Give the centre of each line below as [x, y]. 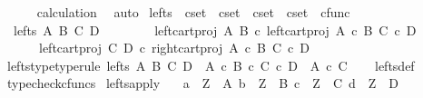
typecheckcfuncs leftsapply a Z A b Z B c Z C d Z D [203, 83]
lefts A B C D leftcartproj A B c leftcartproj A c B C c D [215, 29]
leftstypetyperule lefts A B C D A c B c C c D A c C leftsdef [211, 65]
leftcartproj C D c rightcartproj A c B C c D [174, 48]
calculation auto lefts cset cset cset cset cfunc [193, 12]
